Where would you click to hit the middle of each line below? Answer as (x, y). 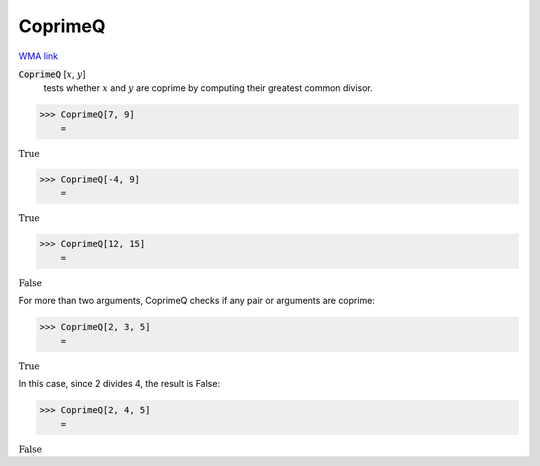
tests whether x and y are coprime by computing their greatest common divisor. (208, 88)
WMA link (38, 56)
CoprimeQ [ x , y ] (52, 74)
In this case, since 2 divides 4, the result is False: (119, 384)
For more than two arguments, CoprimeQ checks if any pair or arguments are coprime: (196, 301)
